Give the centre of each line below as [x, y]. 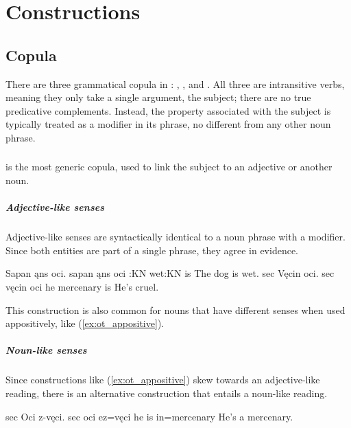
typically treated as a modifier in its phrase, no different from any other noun [168, 124]
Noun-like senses [46, 350]
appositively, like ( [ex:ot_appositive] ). [85, 323]
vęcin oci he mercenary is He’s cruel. [82, 286]
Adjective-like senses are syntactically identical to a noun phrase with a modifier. [175, 237]
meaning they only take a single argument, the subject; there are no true [158, 97]
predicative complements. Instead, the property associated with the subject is [168, 110]
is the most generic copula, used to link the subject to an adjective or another [169, 167]
